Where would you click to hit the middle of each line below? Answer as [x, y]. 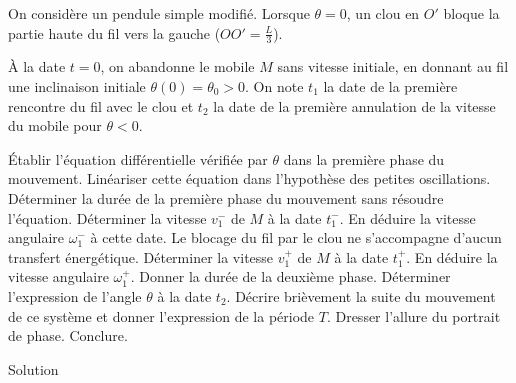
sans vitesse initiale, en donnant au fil [393, 66]
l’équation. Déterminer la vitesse [107, 217]
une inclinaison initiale [77, 86]
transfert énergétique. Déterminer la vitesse [141, 256]
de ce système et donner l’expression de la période [161, 315]
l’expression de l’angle [75, 295]
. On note [274, 86]
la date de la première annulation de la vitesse [354, 105]
